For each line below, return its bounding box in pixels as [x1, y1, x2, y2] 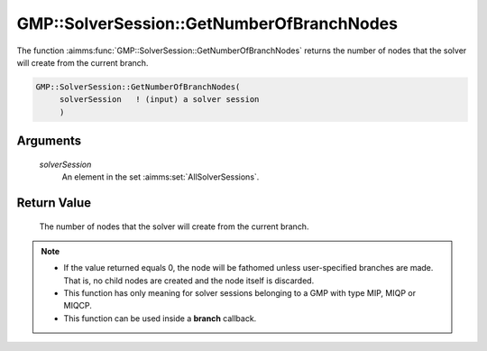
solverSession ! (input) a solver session [59, 95, 260, 105]
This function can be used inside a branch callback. [63, 312, 257, 324]
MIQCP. [63, 300, 92, 311]
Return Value [16, 195, 92, 210]
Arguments [16, 134, 82, 149]
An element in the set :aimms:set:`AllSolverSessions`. [61, 171, 260, 182]
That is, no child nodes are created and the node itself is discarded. [63, 275, 315, 286]
